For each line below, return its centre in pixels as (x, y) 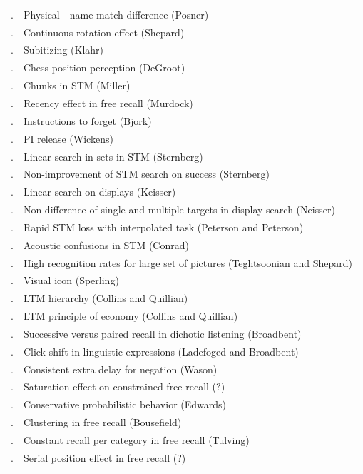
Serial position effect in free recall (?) (104, 457)
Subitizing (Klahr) (63, 50)
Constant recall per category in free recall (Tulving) (136, 440)
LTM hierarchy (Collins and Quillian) (106, 298)
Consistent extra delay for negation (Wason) (120, 369)
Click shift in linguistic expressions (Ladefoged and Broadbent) (161, 351)
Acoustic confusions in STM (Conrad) (106, 244)
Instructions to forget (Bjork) (87, 120)
